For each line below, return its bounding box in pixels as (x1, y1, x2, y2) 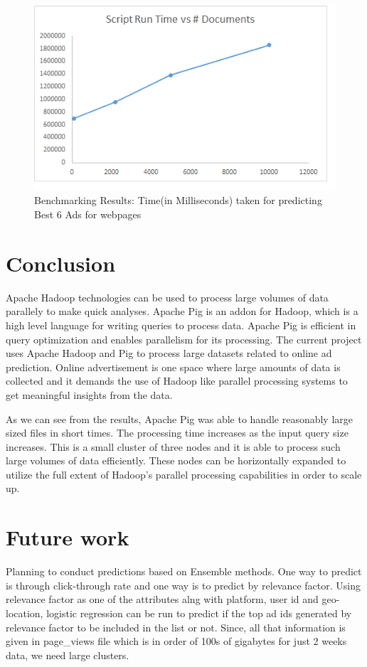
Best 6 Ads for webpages (34, 207, 142, 222)
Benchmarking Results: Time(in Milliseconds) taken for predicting (34, 193, 322, 208)
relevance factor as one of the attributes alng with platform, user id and (6, 592, 319, 607)
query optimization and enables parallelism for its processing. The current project (6, 331, 362, 346)
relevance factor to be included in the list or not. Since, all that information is (6, 619, 346, 634)
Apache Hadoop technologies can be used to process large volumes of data (6, 289, 329, 304)
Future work (6, 523, 129, 552)
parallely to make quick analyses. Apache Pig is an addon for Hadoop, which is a (6, 304, 358, 319)
